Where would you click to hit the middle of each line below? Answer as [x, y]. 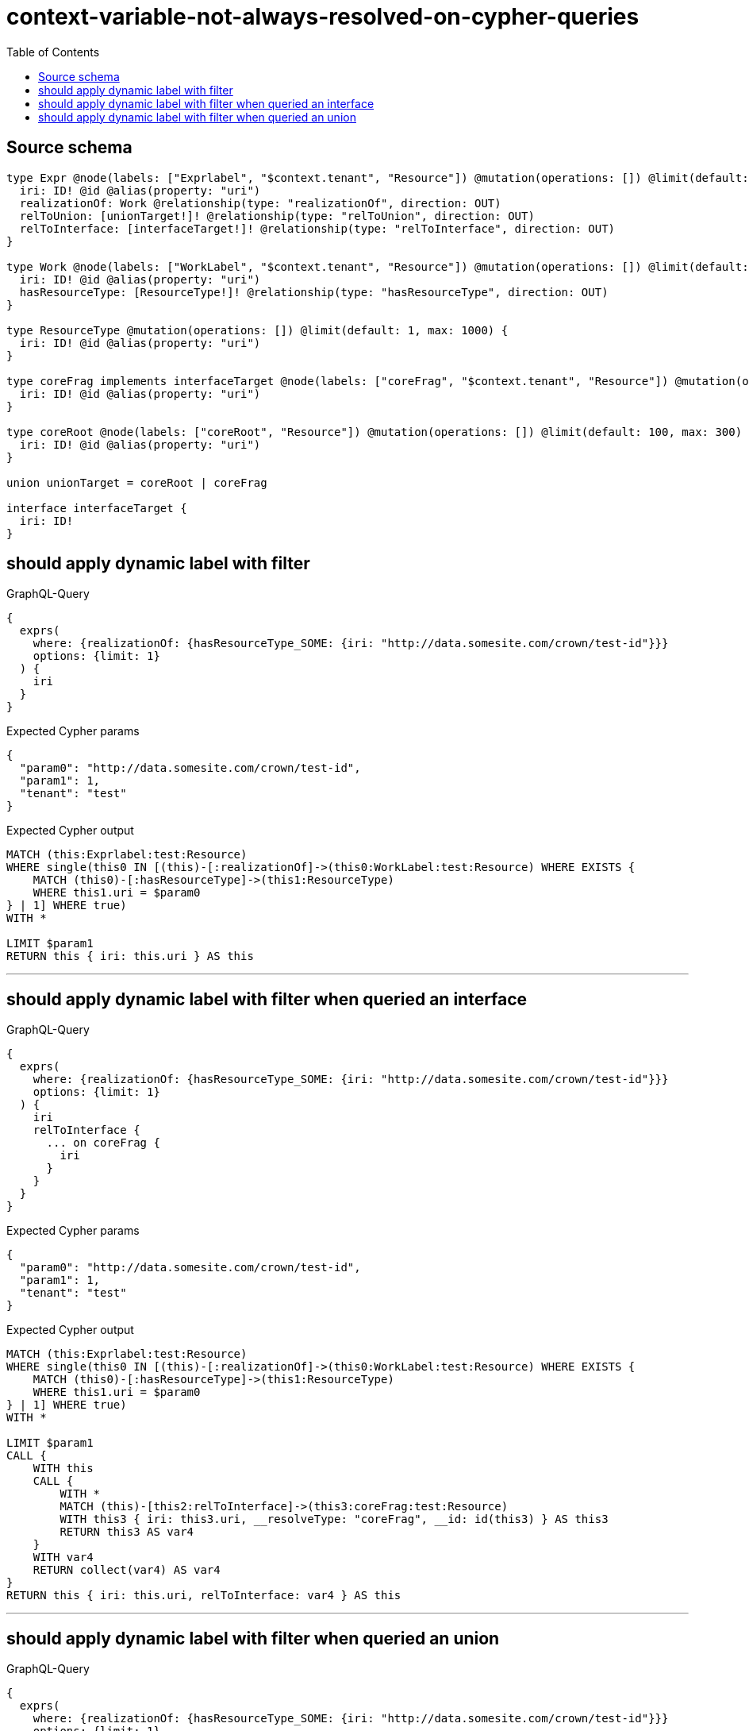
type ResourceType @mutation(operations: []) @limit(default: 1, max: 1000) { [257, 330]
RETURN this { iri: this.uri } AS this [130, 956]
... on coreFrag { [103, 1143]
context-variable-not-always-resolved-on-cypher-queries [323, 17]
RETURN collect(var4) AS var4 [127, 1570]
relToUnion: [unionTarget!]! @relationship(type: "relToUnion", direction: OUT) [277, 216]
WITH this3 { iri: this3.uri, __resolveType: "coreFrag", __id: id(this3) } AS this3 [334, 1519]
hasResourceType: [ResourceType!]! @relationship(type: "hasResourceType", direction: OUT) [314, 292]
